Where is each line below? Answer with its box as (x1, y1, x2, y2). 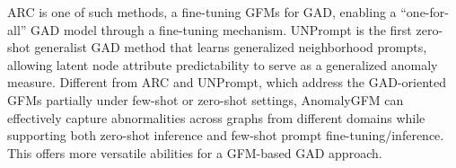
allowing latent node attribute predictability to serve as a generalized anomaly (7, 55, 438, 74)
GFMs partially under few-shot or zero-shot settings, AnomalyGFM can (7, 90, 404, 109)
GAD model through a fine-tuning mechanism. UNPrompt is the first (31, 20, 412, 39)
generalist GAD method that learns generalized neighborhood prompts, (34, 38, 427, 57)
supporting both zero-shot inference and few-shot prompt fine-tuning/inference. (7, 126, 444, 145)
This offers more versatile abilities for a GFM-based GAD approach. (7, 143, 382, 162)
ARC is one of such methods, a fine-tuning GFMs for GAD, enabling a (7, 3, 397, 21)
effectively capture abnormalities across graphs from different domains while (7, 108, 425, 127)
